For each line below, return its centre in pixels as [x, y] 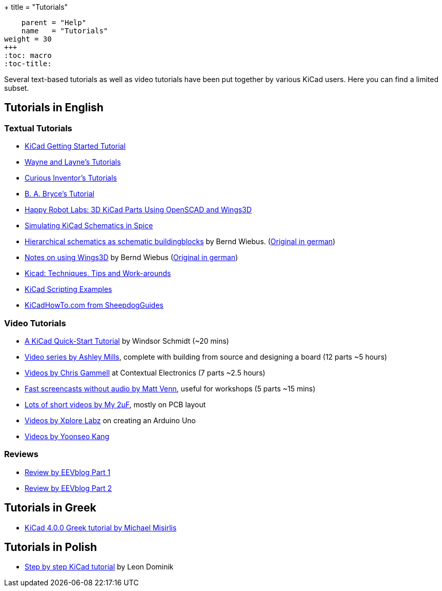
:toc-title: [28, 64]
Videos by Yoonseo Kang [67, 436]
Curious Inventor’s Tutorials [71, 178]
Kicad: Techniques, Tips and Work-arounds [98, 273]
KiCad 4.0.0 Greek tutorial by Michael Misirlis [101, 527]
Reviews [21, 454]
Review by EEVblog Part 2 [68, 488]
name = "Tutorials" [65, 31]
